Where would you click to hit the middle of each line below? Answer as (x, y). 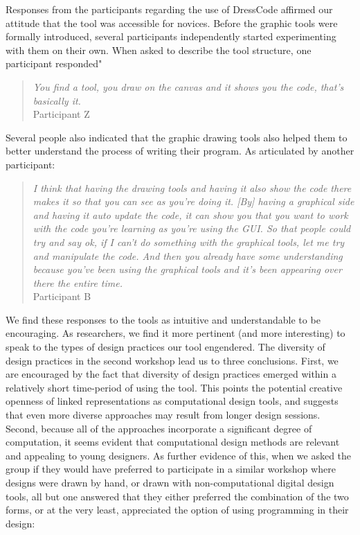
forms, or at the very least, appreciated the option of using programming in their (177, 510)
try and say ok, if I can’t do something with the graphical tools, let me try (189, 242)
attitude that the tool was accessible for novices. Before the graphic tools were (172, 23)
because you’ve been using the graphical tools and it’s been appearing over (187, 269)
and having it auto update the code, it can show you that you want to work (190, 214)
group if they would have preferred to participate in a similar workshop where (171, 469)
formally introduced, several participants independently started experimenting (171, 36)
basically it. (57, 100)
